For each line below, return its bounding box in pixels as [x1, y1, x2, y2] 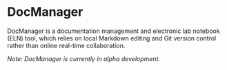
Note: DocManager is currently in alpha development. [7, 54, 161, 62]
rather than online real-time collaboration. [7, 41, 126, 49]
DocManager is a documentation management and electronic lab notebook [7, 27, 220, 35]
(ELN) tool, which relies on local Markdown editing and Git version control [7, 34, 217, 42]
